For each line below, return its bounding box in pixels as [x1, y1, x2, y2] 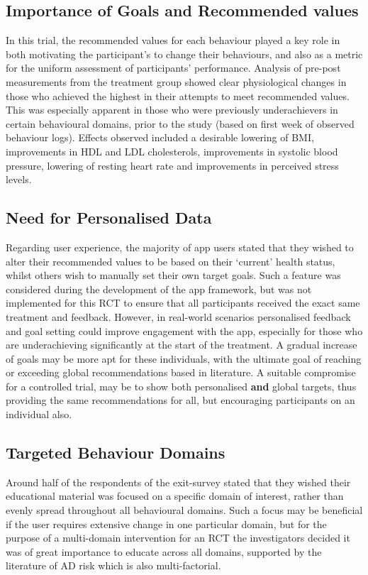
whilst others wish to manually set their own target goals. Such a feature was [6, 268, 341, 283]
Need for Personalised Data [6, 207, 212, 229]
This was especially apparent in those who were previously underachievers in [6, 102, 338, 117]
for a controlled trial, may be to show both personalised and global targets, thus [6, 378, 357, 393]
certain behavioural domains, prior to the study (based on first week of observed [6, 116, 355, 131]
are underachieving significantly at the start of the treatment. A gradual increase [6, 337, 357, 352]
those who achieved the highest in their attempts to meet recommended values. [6, 88, 350, 103]
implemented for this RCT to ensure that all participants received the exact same [6, 295, 360, 310]
